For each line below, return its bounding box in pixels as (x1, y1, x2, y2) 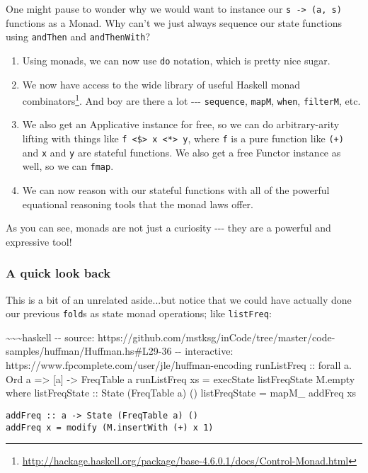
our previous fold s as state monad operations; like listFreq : (6, 306, 272, 321)
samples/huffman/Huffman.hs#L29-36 (6, 343, 172, 358)
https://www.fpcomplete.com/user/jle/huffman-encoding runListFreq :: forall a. (6, 358, 352, 372)
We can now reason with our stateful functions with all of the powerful (22, 183, 330, 198)
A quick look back (6, 264, 111, 282)
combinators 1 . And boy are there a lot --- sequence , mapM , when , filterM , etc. (22, 91, 361, 108)
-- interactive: (175, 343, 234, 358)
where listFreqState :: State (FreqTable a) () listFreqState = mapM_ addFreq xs (6, 385, 357, 400)
